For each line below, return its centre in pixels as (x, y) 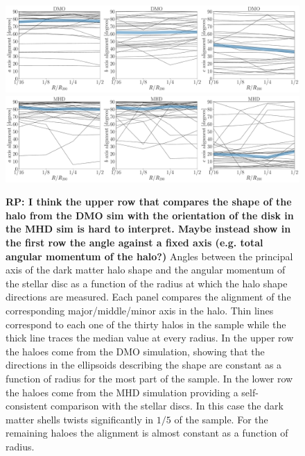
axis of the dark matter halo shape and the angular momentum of (146, 270)
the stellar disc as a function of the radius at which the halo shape (147, 283)
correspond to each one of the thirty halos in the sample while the (146, 324)
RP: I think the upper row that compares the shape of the (149, 202)
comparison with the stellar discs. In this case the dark (167, 406)
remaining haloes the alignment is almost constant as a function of (147, 433)
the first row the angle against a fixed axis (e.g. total (134, 243)
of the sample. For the (221, 419)
